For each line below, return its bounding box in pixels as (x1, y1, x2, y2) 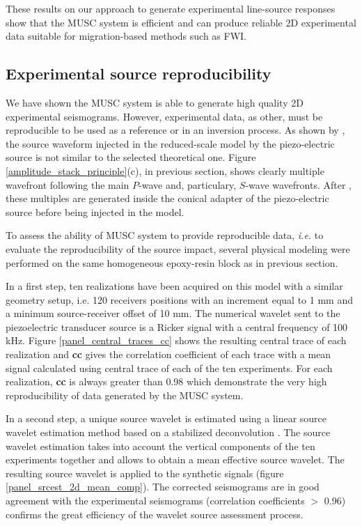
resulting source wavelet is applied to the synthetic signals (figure (6, 465, 284, 480)
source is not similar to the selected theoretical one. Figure (6, 150, 256, 164)
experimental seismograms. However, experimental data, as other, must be (6, 109, 323, 123)
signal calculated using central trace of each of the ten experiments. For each (6, 360, 333, 375)
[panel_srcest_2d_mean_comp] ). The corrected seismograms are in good (6, 479, 320, 494)
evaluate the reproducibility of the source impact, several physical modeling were (6, 241, 350, 256)
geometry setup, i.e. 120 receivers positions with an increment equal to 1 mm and (6, 292, 353, 307)
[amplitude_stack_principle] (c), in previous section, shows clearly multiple (6, 163, 324, 178)
